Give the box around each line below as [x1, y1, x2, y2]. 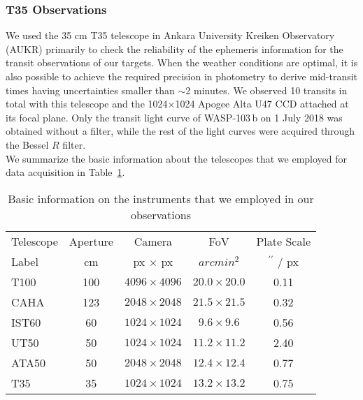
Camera [134, 232, 172, 249]
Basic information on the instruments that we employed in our [8, 190, 314, 207]
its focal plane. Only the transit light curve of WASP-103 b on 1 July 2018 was [6, 110, 343, 124]
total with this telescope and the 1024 [6, 96, 168, 111]
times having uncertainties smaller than [6, 82, 175, 97]
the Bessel [6, 137, 49, 151]
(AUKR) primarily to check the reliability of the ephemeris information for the [6, 41, 343, 56]
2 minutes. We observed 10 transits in [185, 82, 348, 97]
